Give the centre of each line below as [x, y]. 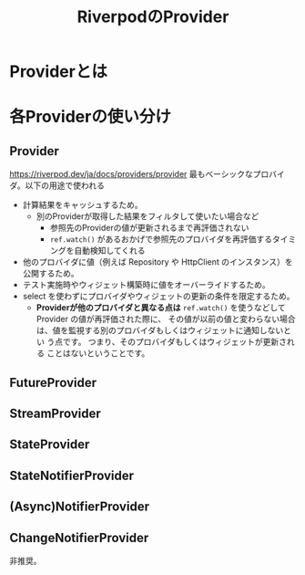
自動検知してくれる [110, 251]
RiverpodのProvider [153, 17]
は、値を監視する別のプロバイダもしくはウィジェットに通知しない [160, 330]
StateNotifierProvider [72, 475]
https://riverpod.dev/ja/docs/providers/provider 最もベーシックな [131, 174]
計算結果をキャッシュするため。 [82, 205]
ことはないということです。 [98, 353]
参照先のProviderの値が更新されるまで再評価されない [149, 228]
